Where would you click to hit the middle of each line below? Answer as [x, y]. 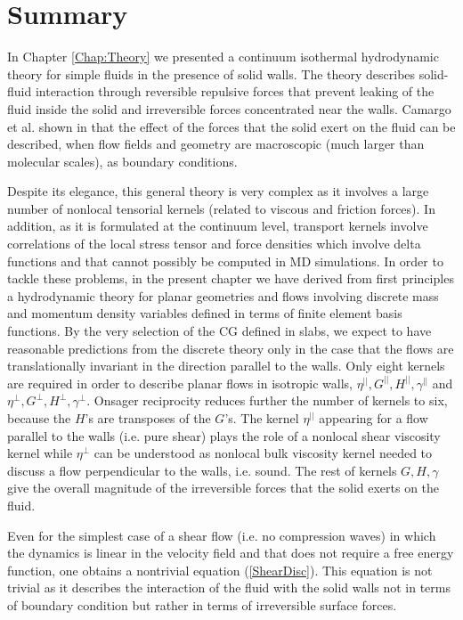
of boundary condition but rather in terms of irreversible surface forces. [202, 604]
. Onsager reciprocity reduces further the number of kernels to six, [267, 400]
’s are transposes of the [148, 418]
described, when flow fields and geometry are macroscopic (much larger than [216, 144]
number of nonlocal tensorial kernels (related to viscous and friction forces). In [221, 208]
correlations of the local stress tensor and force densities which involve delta [214, 244]
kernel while [40, 453]
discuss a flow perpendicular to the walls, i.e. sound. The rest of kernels [202, 470]
